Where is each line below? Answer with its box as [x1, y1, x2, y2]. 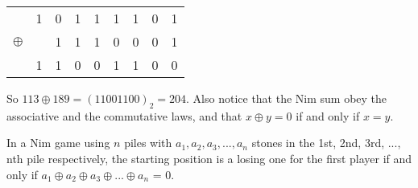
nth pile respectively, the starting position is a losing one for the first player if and [6, 149, 412, 166]
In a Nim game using [6, 134, 110, 151]
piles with [124, 134, 172, 151]
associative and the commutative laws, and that [6, 107, 242, 124]
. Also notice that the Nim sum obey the [186, 90, 387, 106]
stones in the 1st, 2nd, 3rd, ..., [251, 134, 401, 151]
